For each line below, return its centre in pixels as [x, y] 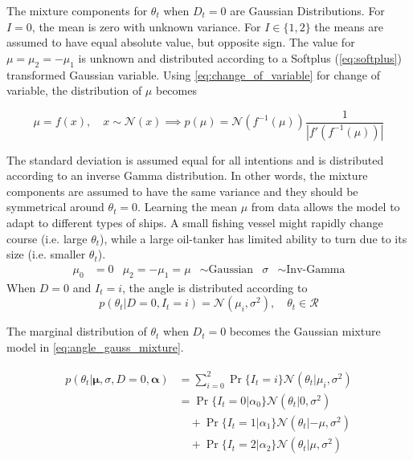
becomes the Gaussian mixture [305, 331]
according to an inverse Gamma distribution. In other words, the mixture [187, 175]
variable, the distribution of [74, 90]
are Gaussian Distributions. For [307, 10]
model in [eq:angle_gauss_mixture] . [95, 346]
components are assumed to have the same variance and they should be [182, 191]
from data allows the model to [325, 207]
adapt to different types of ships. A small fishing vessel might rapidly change [195, 223]
